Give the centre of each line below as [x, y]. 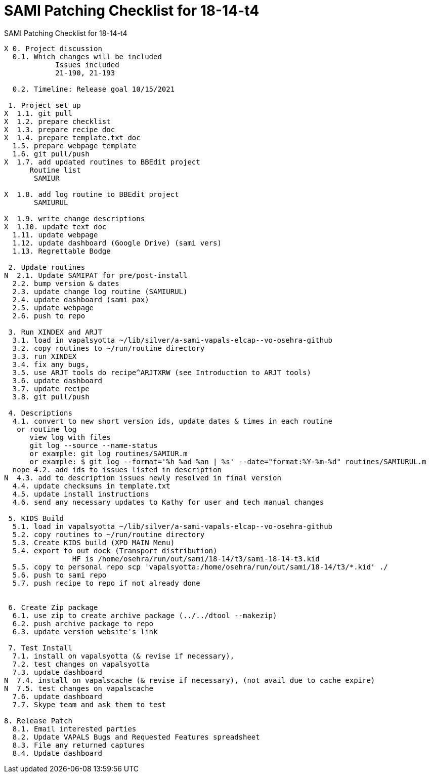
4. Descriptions [40, 413]
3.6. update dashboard [57, 380]
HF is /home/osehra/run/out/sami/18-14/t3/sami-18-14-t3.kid [196, 559]
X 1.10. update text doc [55, 227]
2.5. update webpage [53, 308]
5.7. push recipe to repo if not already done [106, 583]
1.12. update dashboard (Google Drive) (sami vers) [117, 243]
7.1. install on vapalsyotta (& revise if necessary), [123, 656]
